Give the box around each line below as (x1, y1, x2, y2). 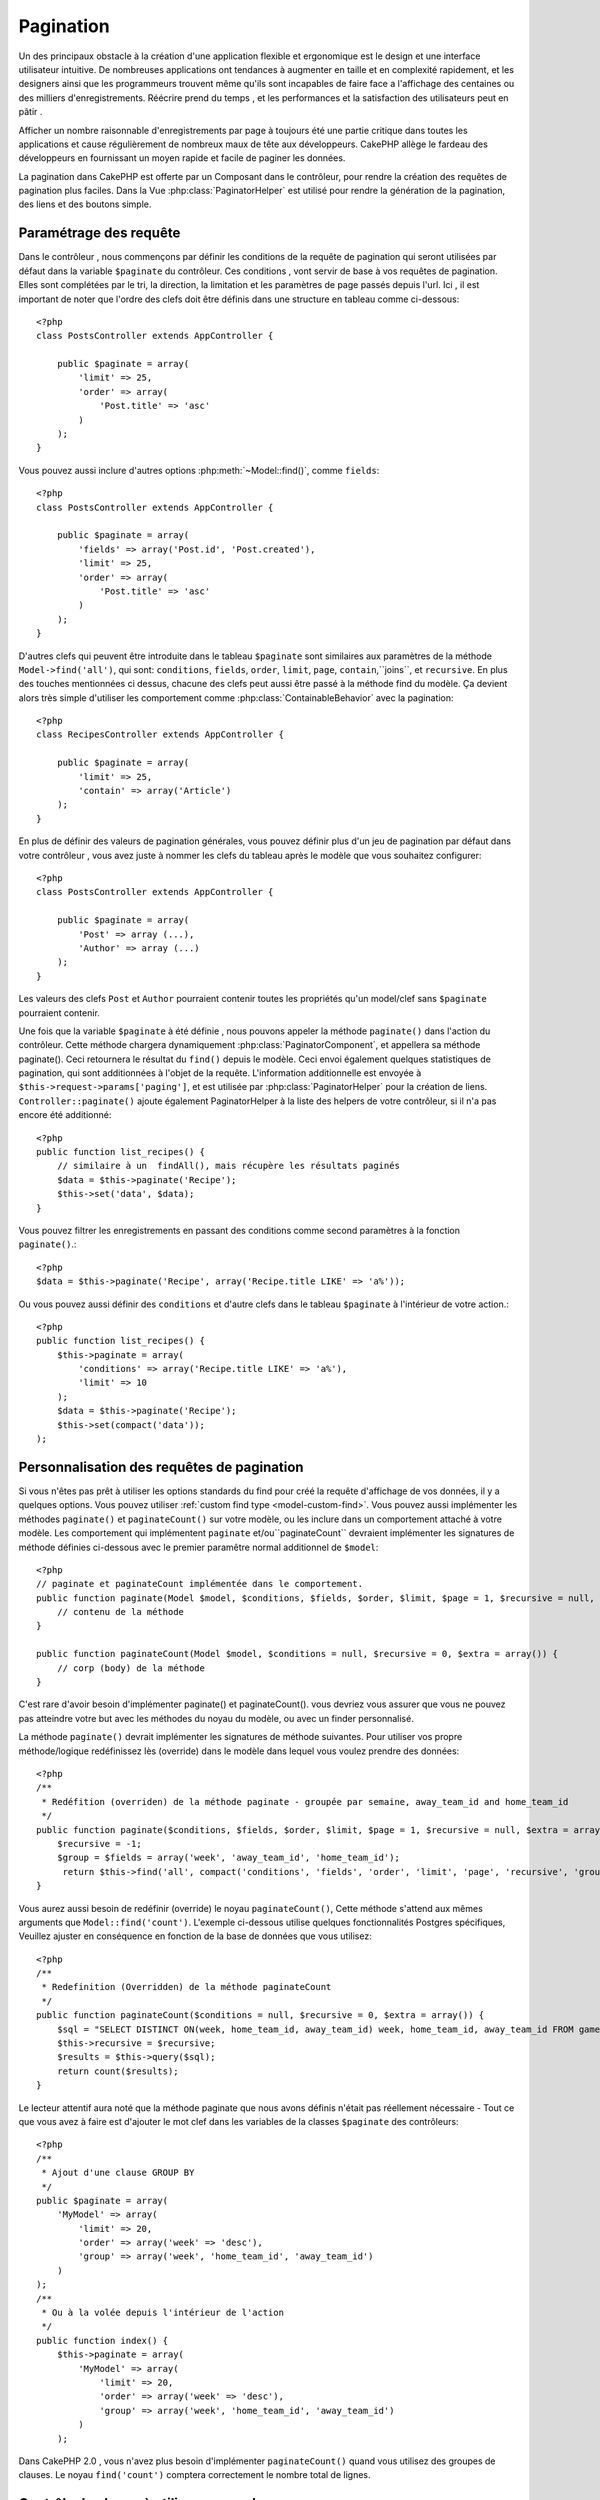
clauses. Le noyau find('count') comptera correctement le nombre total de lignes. (18, 2469, 371, 2481)
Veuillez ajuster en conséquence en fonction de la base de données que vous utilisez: (18, 1930, 372, 1942)
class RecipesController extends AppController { (36, 729, 285, 740)
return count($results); (56, 2065, 179, 2077)
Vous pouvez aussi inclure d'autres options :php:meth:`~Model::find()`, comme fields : (18, 464, 380, 476)
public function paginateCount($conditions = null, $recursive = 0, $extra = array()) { (36, 2010, 485, 2021)
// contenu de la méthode (56, 1606, 185, 1618)
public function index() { (36, 2335, 169, 2346)
